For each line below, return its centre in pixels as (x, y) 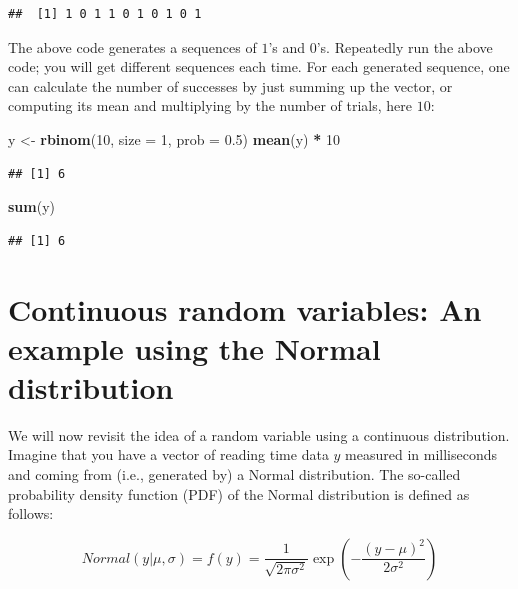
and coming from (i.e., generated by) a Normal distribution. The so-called (234, 474)
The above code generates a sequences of (132, 46)
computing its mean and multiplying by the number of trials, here (210, 105)
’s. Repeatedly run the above (404, 46)
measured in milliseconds (421, 454)
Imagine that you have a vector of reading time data (168, 454)
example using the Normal (194, 347)
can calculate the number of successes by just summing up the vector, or (230, 85)
